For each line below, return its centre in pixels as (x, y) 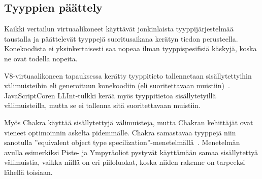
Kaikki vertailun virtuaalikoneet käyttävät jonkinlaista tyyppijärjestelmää (119, 29)
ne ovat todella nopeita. (41, 58)
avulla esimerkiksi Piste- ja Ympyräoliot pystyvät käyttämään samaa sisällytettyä (131, 152)
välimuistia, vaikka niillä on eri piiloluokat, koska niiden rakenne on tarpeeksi (125, 162)
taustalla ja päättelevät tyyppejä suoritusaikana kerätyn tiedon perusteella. (121, 38)
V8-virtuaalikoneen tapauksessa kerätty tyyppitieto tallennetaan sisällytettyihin (128, 75)
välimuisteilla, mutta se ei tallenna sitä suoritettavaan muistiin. (102, 105)
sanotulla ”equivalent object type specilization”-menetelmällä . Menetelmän (122, 142)
